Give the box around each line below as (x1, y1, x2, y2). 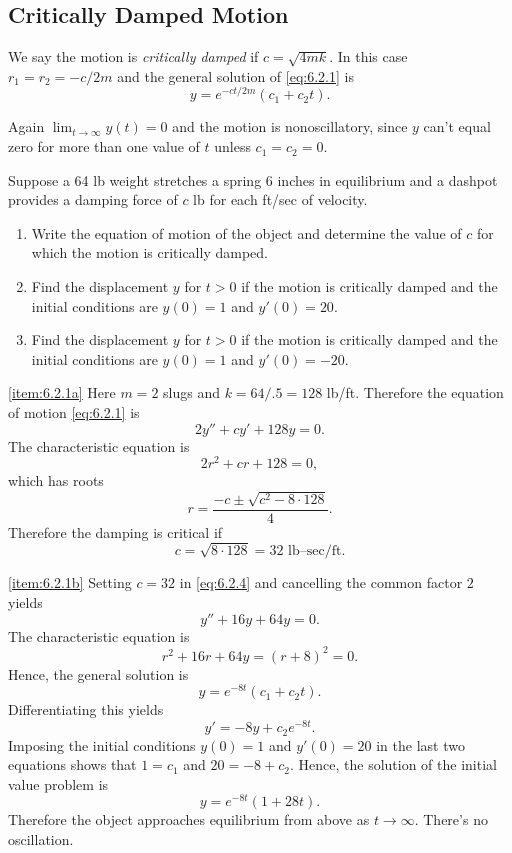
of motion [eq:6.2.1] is (8, 402, 140, 422)
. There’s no (414, 809, 488, 830)
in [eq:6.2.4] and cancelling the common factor (179, 572, 463, 593)
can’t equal (423, 116, 491, 137)
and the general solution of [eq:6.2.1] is (117, 65, 354, 86)
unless (214, 136, 251, 157)
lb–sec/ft (288, 544, 342, 559)
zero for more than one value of (8, 136, 200, 157)
